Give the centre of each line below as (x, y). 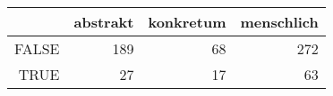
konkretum (187, 22)
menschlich (279, 22)
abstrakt (104, 22)
